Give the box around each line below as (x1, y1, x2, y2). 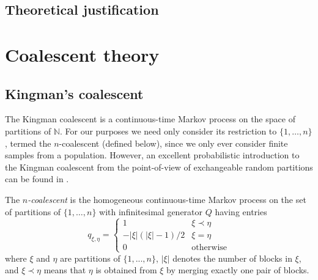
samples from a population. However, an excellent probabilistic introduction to (5, 149, 300, 161)
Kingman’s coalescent (5, 84, 144, 103)
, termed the (5, 136, 51, 149)
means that (43, 263, 86, 276)
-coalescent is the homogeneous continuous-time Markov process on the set (28, 193, 306, 205)
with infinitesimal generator (99, 205, 203, 218)
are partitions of (60, 251, 120, 264)
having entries (215, 205, 267, 218)
